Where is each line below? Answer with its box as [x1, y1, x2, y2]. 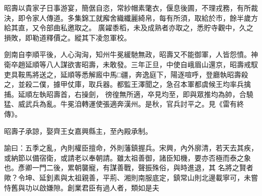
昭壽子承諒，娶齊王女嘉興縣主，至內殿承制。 [4, 125, 152, 136]
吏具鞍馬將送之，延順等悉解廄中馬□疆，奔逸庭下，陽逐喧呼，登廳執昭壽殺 [4, 69, 248, 79]
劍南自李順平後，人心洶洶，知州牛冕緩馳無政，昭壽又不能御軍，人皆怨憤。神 [4, 49, 258, 60]
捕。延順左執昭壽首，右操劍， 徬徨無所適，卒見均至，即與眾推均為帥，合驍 [4, 88, 253, 99]
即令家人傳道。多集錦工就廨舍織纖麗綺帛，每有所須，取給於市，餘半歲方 [18, 12, 258, 23]
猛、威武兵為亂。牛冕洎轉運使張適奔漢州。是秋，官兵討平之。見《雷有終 [4, 99, 244, 109]
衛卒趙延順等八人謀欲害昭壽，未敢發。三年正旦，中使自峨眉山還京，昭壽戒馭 [4, 59, 258, 69]
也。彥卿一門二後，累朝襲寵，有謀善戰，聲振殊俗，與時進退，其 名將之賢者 [4, 162, 253, 173]
